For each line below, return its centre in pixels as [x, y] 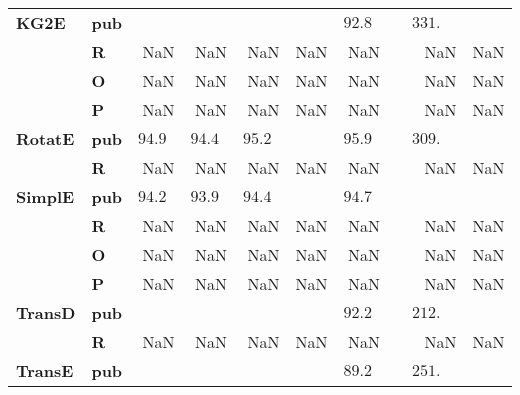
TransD [46, 312]
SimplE [45, 196]
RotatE [45, 138]
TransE [45, 370]
